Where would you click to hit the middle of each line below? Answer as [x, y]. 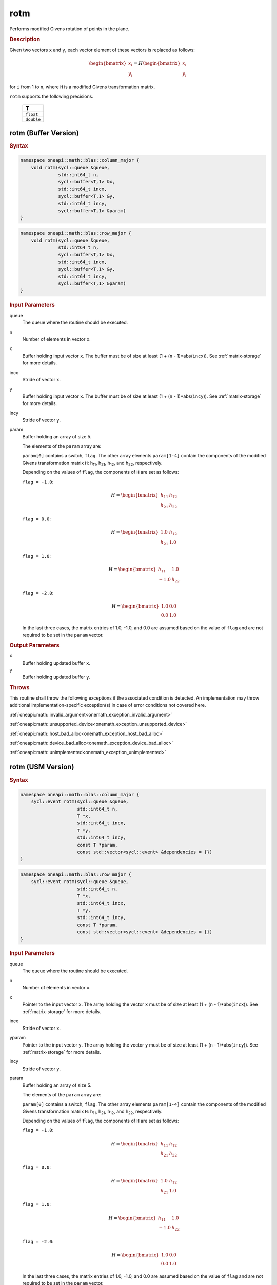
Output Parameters [34, 645]
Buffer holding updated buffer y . [56, 677]
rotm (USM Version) [42, 767]
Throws [19, 687]
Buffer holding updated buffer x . [56, 663]
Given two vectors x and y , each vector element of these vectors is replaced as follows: [102, 50]
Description [25, 40]
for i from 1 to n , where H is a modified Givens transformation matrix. [82, 87]
